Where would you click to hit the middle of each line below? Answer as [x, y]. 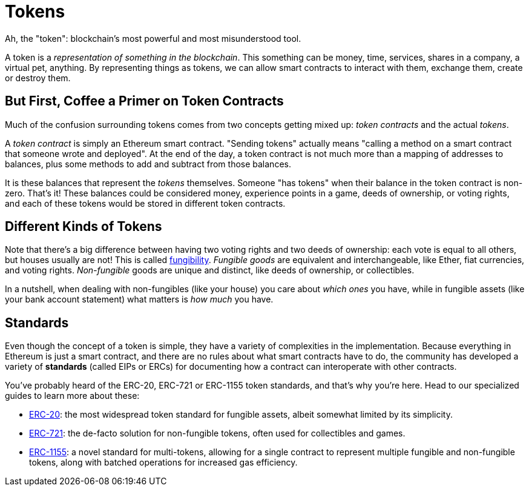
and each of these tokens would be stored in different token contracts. [145, 203]
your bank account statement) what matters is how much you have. [139, 299]
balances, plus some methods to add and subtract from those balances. [148, 164]
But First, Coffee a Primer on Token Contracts [144, 101]
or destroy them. [38, 78]
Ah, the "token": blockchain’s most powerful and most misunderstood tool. [153, 38]
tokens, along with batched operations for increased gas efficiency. [163, 463]
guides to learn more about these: [72, 396]
